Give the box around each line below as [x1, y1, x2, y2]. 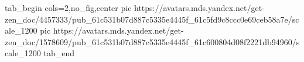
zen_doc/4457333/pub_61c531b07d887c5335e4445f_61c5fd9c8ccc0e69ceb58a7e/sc [5, 13, 299, 25]
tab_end [43, 47, 74, 59]
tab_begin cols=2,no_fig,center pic [5, 2, 132, 13]
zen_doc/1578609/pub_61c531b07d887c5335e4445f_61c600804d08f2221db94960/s [5, 35, 300, 48]
